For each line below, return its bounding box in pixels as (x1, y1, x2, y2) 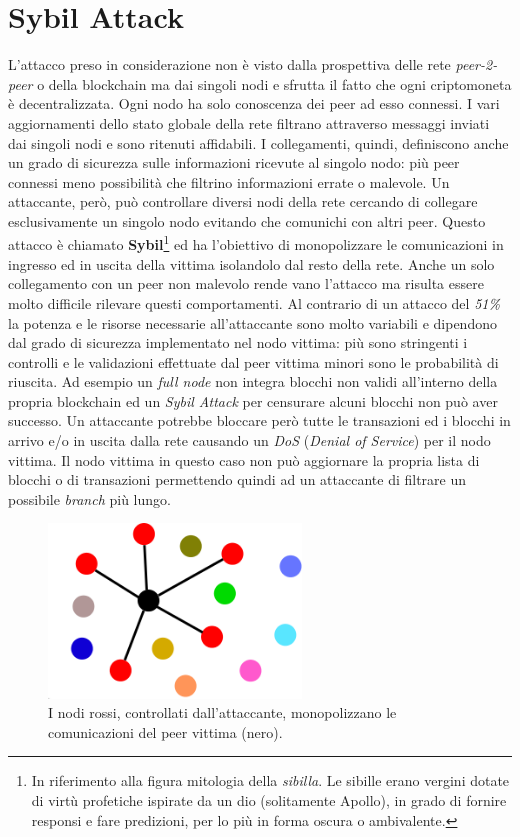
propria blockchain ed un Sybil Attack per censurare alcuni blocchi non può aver (8, 390, 498, 411)
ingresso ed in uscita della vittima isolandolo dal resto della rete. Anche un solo (8, 253, 495, 274)
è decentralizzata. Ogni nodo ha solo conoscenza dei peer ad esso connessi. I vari (8, 93, 500, 114)
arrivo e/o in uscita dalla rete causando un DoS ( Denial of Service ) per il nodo (8, 430, 491, 451)
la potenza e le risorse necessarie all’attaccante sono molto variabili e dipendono (8, 312, 497, 333)
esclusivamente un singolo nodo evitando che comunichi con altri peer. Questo (8, 210, 486, 231)
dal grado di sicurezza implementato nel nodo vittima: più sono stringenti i (8, 332, 468, 353)
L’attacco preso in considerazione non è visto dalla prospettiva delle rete (8, 54, 451, 75)
